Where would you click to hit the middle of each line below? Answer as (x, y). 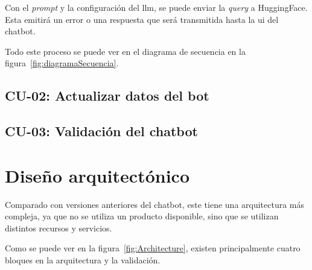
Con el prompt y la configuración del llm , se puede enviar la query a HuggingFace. (156, 7)
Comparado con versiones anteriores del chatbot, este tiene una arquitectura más (155, 204)
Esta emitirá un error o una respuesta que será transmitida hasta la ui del (142, 19)
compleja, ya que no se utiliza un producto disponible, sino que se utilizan (142, 216)
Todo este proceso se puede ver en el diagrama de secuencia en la (125, 51)
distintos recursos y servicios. (59, 228)
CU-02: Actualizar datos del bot (107, 96)
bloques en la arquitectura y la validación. (83, 260)
